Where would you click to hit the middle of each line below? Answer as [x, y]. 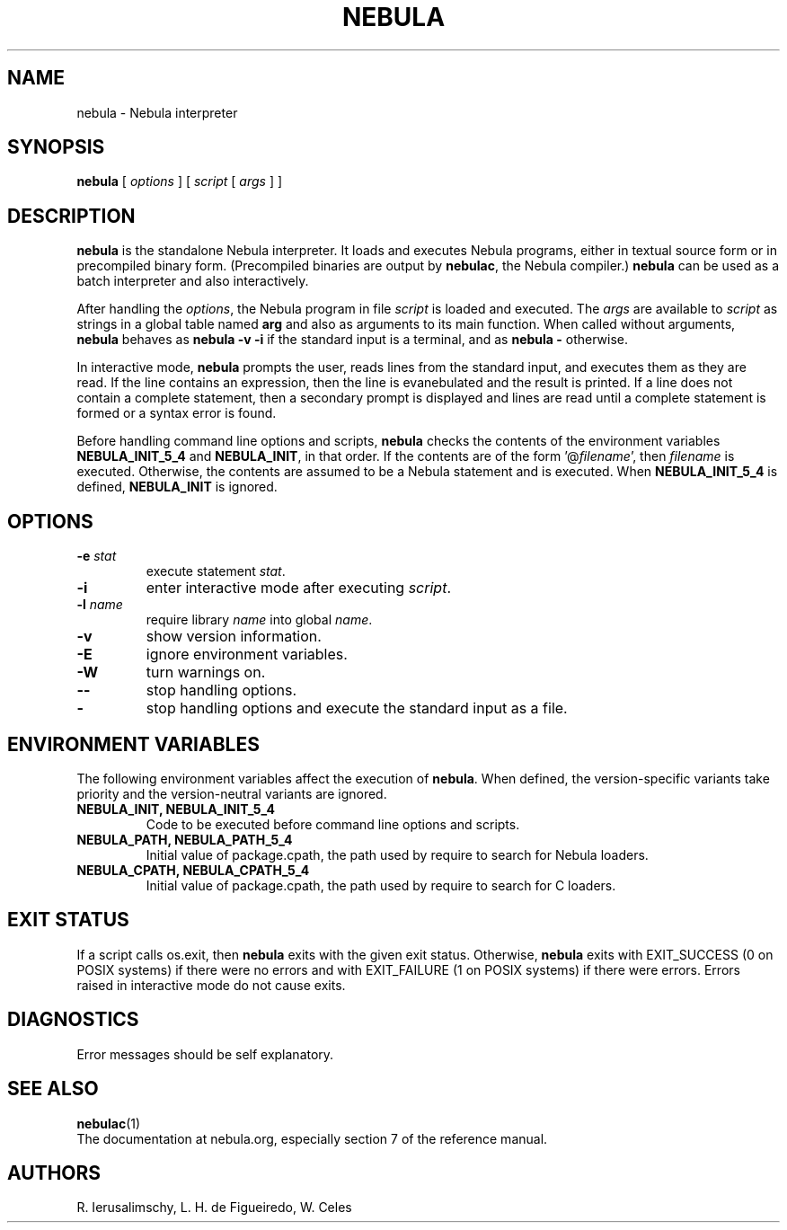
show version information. [234, 637]
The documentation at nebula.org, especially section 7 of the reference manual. [312, 1138]
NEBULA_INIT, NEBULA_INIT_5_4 [176, 809]
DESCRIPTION [71, 216]
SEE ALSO [53, 1089]
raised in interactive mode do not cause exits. [211, 985]
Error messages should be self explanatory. [205, 1054]
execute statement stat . [216, 571]
